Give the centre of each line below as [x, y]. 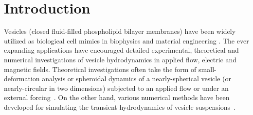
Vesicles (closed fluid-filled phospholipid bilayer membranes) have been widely [120, 31]
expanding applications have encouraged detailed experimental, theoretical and [121, 50]
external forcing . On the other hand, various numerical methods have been [117, 97]
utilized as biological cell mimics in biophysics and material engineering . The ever [126, 40]
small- [208, 69]
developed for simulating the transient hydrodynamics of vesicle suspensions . [120, 107]
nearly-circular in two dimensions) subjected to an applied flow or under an [116, 88]
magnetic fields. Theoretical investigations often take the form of [100, 69]
